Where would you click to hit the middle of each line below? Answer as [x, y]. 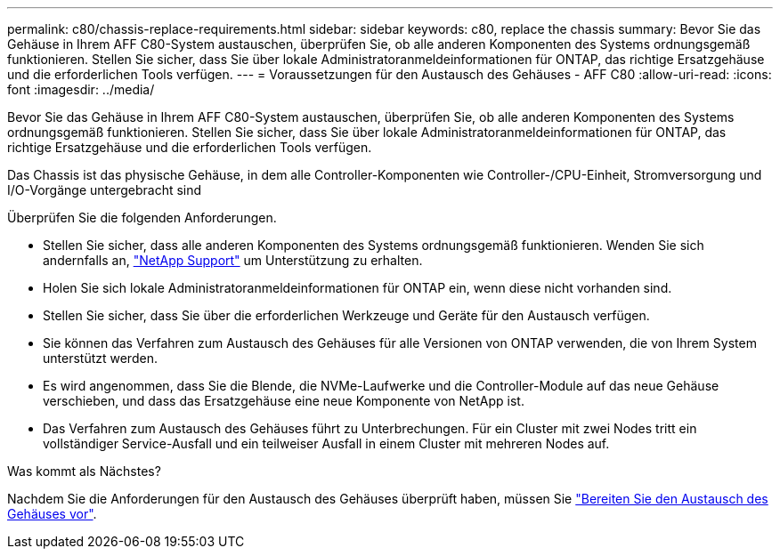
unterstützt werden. [100, 358]
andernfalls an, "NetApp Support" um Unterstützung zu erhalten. [233, 260]
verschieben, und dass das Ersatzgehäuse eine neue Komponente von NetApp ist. [284, 401]
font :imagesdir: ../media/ [81, 89]
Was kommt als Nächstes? [84, 471]
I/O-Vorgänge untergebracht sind [105, 190]
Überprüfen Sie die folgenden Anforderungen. [142, 218]
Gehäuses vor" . [52, 514]
